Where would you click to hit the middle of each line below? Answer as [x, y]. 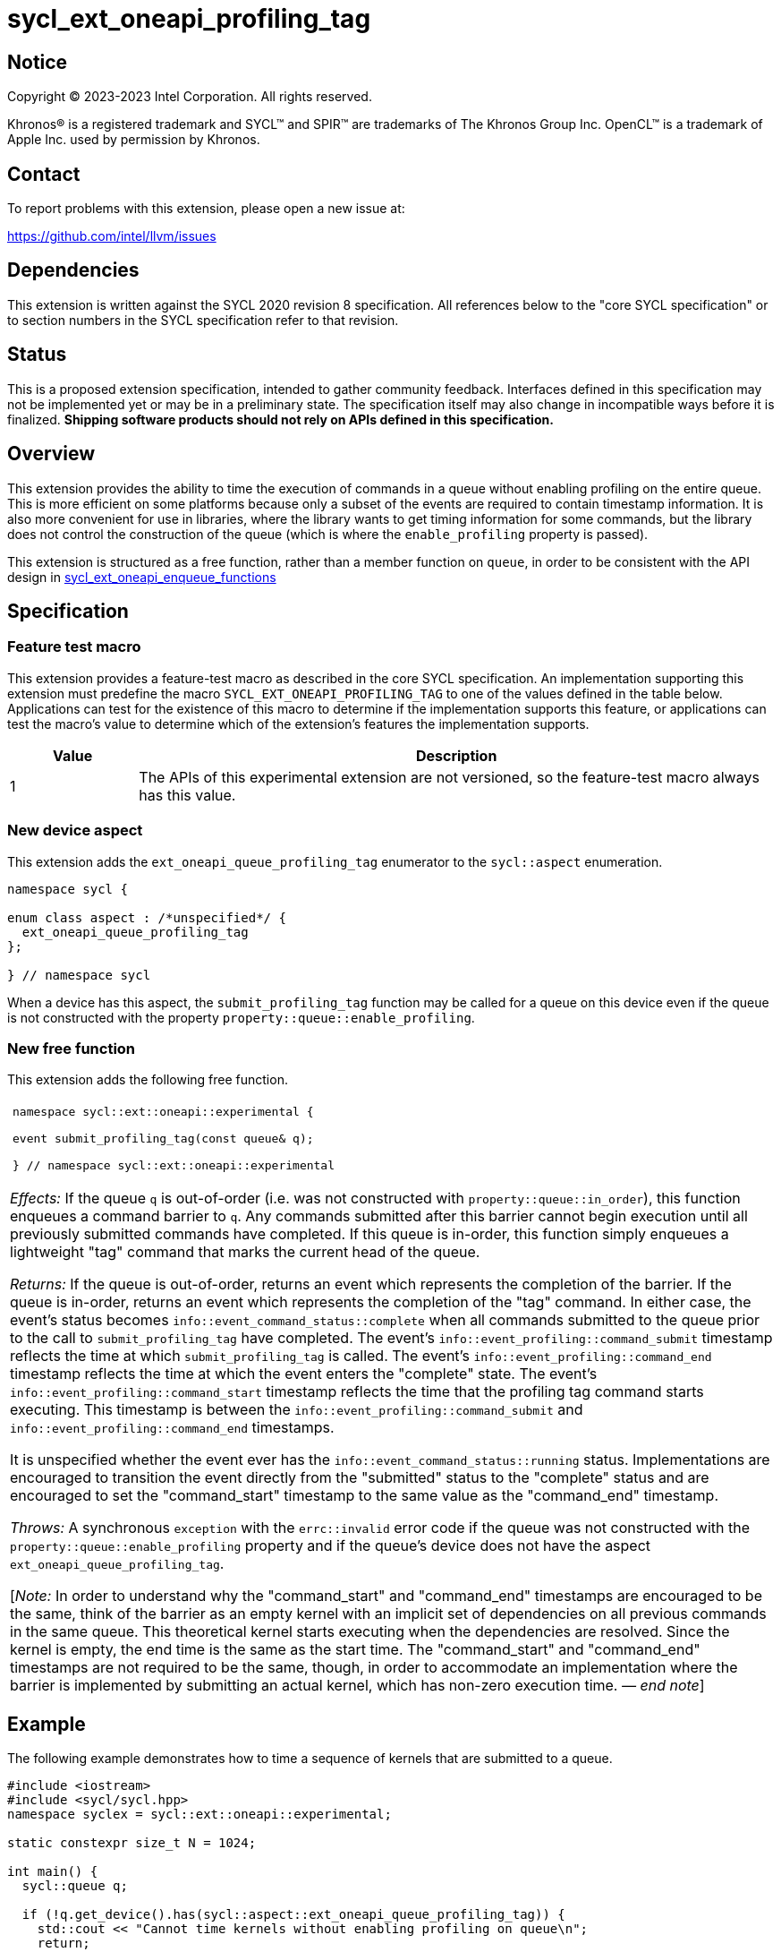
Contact [44, 174]
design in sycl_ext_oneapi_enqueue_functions [142, 577]
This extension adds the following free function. [148, 1080]
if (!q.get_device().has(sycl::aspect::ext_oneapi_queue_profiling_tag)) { [293, 1915]
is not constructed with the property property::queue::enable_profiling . [241, 1017]
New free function [72, 1048]
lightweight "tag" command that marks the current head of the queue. [245, 1252]
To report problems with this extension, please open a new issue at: [206, 209]
